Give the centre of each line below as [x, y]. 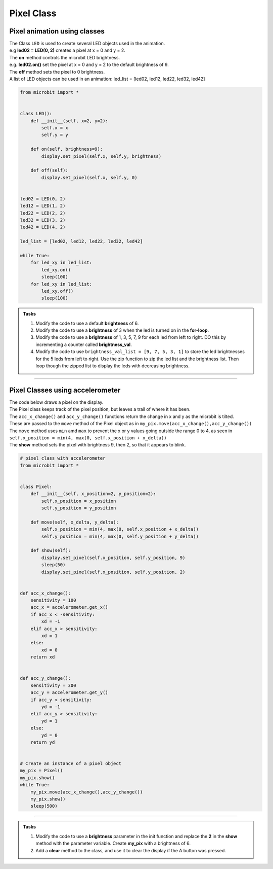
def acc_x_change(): [45, 593]
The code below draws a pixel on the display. [56, 402]
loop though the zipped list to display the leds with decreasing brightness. [112, 366]
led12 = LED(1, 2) [43, 206]
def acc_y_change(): [45, 678]
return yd [43, 742]
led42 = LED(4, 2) [43, 227]
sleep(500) [44, 806]
